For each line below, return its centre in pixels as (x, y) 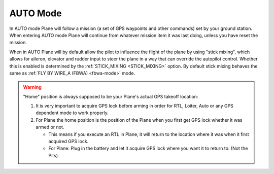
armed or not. (50, 127)
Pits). (54, 155)
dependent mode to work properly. (72, 113)
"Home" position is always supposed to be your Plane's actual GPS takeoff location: (111, 96)
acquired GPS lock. (68, 142)
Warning (32, 87)
